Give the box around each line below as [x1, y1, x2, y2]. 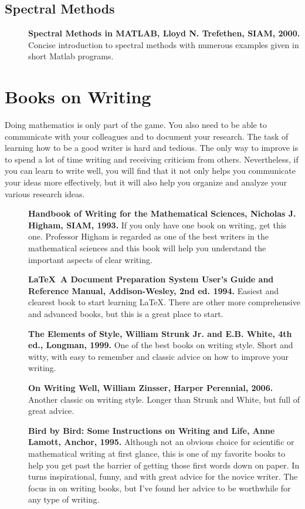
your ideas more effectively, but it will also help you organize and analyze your [5, 176, 287, 188]
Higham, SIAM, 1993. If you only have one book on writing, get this [28, 218, 287, 231]
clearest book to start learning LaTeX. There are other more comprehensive [28, 296, 300, 308]
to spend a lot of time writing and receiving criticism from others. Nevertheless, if [5, 153, 299, 165]
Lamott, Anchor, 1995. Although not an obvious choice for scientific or [28, 436, 294, 448]
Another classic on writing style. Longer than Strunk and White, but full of [28, 393, 300, 405]
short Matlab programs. [28, 50, 114, 62]
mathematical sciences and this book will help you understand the [28, 242, 266, 254]
